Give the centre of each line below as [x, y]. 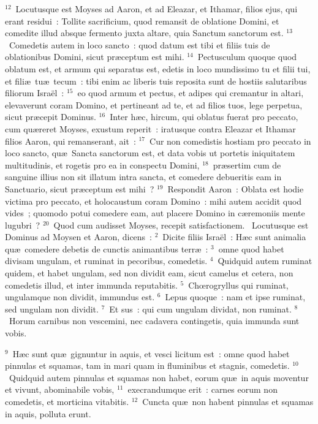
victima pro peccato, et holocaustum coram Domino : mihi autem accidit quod [153, 201]
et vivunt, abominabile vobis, [60, 389]
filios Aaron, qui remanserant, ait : [70, 141]
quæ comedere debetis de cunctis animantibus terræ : [107, 248]
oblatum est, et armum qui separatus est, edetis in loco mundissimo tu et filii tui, [158, 68]
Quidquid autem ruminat [265, 261]
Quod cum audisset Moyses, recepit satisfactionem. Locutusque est [181, 225]
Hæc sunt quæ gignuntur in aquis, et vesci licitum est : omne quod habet [151, 353]
